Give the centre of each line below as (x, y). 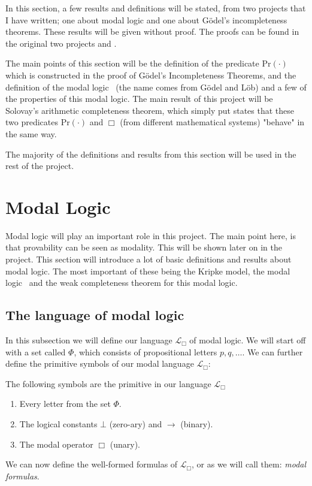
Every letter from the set (65, 404)
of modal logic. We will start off (248, 340)
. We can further (272, 351)
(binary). (197, 423)
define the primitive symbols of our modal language (100, 363)
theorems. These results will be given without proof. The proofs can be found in (152, 31)
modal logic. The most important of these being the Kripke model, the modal (148, 271)
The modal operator (56, 444)
